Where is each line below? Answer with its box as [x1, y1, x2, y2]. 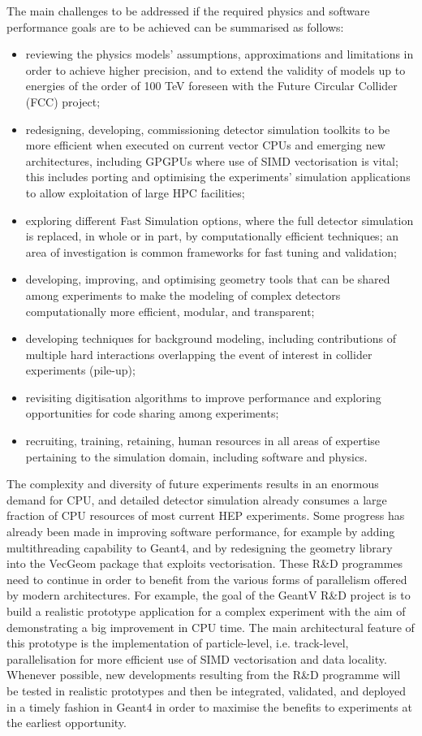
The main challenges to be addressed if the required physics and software [6, 2, 370, 19]
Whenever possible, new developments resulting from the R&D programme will [6, 666, 401, 683]
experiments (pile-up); [25, 362, 136, 379]
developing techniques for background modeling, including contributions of [25, 330, 396, 347]
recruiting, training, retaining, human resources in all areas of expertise [25, 432, 381, 449]
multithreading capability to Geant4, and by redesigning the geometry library [6, 539, 393, 556]
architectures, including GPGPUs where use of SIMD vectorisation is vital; [25, 152, 398, 169]
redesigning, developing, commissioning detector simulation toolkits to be [25, 120, 390, 137]
